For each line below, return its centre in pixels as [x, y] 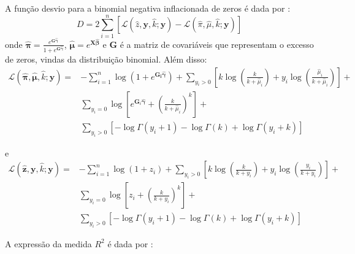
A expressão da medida [48, 243]
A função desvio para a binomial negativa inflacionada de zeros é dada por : [148, 8]
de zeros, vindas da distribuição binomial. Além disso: [106, 59]
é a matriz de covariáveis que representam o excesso [217, 44]
